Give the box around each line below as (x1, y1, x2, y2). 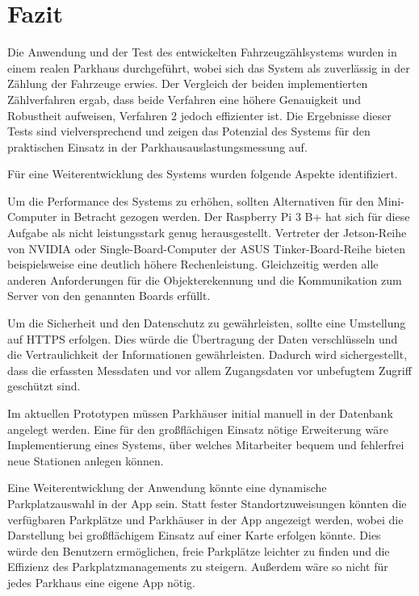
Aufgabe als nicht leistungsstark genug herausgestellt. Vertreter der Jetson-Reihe (7, 224, 407, 241)
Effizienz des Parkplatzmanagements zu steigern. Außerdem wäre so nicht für (7, 558, 388, 575)
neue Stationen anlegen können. (7, 452, 164, 469)
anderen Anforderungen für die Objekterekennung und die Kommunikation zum (7, 271, 402, 288)
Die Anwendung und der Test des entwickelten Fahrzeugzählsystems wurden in (7, 44, 397, 60)
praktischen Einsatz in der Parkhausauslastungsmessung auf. (7, 138, 308, 155)
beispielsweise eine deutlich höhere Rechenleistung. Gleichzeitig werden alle (7, 256, 379, 273)
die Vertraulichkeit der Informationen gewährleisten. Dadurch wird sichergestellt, (7, 346, 408, 363)
